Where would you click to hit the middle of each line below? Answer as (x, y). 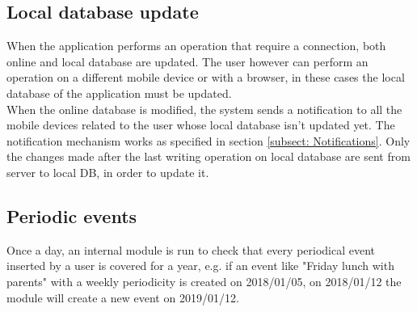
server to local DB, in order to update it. (108, 172)
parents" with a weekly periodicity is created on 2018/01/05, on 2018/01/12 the (204, 281)
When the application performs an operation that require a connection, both (196, 46)
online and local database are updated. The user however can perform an (187, 61)
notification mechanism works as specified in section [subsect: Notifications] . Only (208, 140)
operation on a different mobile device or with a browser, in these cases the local (206, 77)
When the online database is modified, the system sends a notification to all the (204, 109)
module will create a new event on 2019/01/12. (123, 297)
